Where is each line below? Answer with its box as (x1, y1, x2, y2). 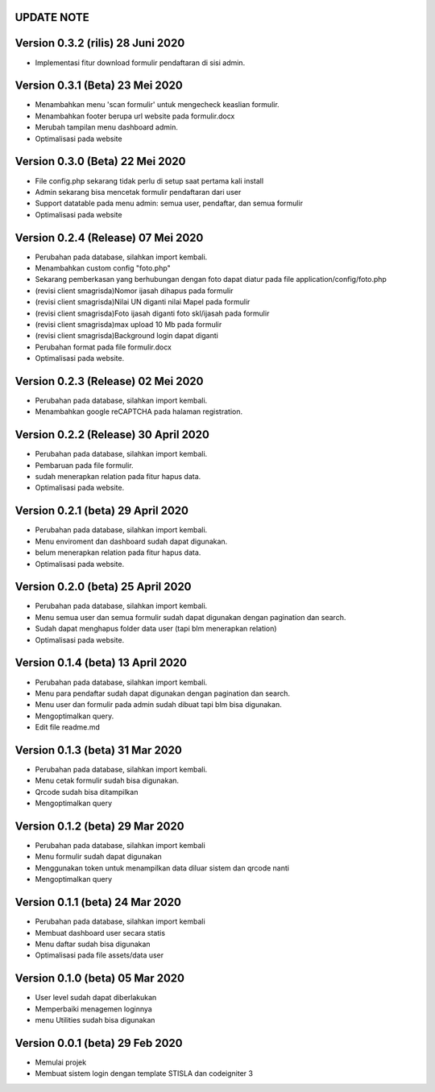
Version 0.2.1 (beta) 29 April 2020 (14, 504, 189, 518)
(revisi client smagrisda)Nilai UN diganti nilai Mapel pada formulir (35, 297, 251, 307)
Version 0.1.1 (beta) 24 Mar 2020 (14, 896, 181, 909)
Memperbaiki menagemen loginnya (35, 1003, 152, 1014)
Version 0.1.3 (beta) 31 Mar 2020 (14, 743, 183, 757)
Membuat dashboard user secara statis (35, 928, 165, 937)
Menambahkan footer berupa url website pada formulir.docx (35, 111, 235, 121)
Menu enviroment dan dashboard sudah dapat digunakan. (35, 536, 228, 546)
